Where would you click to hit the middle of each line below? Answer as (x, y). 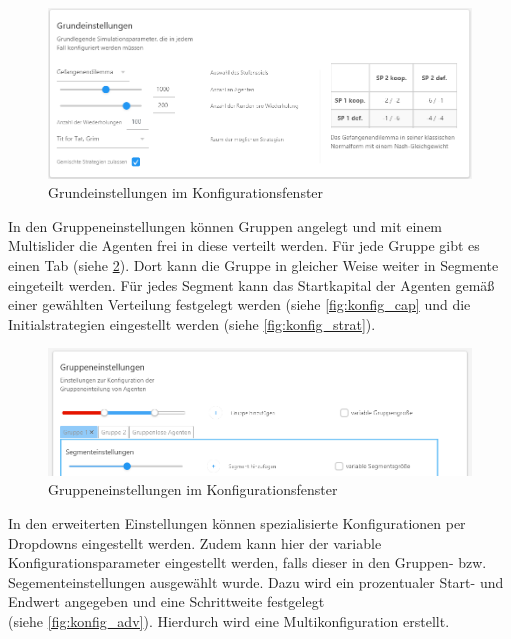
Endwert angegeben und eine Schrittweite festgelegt (166, 601)
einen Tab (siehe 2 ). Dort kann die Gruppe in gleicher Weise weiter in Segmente (253, 264)
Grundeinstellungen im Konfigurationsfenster (186, 192)
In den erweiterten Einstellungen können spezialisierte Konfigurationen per (237, 523)
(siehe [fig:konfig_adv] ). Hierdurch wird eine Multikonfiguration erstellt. (229, 620)
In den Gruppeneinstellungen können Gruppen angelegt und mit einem (225, 225)
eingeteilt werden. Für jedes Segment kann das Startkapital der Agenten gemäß (251, 284)
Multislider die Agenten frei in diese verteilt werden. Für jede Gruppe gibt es (244, 245)
